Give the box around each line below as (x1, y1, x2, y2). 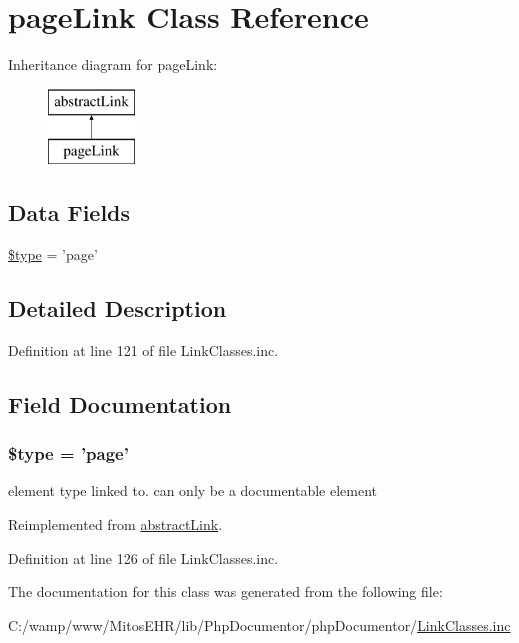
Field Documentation (8, 388, 232, 419)
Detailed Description (8, 293, 227, 324)
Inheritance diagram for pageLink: (8, 54, 218, 75)
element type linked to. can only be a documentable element (8, 480, 378, 501)
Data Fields (8, 197, 131, 228)
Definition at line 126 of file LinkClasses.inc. (8, 547, 279, 568)
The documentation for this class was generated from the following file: (8, 581, 443, 602)
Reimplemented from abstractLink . (8, 514, 223, 535)
